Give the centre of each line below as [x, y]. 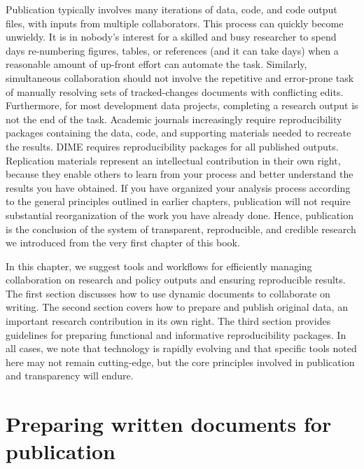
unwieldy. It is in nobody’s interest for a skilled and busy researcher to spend [171, 37]
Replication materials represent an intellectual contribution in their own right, [173, 160]
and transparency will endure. [70, 376]
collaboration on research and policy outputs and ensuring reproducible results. [176, 280]
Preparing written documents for [169, 424]
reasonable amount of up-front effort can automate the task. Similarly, [156, 64]
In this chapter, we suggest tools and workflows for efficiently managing [159, 266]
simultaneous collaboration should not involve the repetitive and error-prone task [180, 77]
